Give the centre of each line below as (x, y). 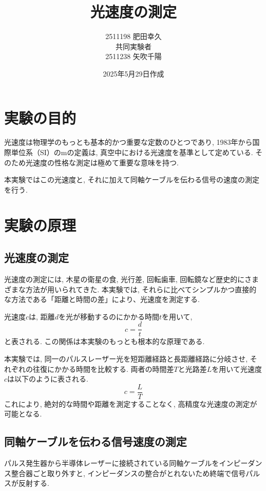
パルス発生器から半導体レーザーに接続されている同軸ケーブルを (112, 463)
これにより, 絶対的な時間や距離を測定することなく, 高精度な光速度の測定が (131, 403)
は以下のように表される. (48, 379)
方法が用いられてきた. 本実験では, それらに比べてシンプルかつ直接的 (141, 289)
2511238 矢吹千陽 (134, 56)
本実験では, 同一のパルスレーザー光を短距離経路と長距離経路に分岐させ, (126, 359)
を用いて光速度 (237, 369)
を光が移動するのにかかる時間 (109, 316)
